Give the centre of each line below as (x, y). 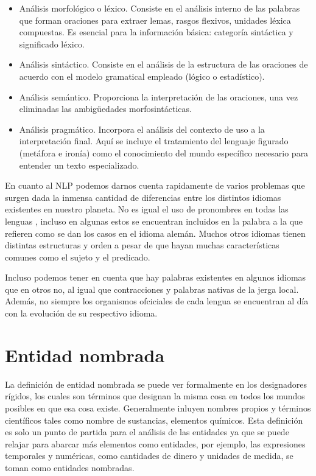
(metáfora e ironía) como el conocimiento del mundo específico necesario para (164, 152)
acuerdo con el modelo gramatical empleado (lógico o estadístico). (142, 76)
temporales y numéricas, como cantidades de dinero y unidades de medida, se (149, 456)
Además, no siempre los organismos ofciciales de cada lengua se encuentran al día (157, 301)
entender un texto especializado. (79, 165)
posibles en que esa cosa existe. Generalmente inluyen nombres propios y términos (158, 408)
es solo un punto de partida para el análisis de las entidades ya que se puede (147, 432)
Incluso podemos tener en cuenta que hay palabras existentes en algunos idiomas (156, 277)
